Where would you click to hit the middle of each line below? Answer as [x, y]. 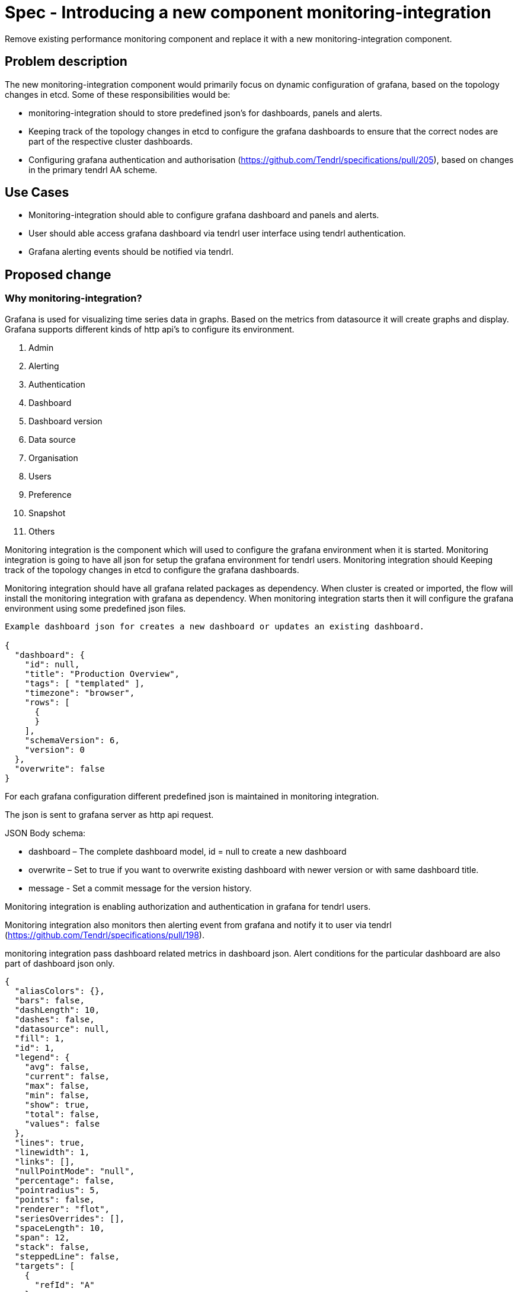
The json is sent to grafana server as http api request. [109, 814]
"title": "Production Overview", [102, 674]
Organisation [53, 458]
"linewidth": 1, [52, 1152]
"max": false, [57, 1085]
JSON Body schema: [45, 833]
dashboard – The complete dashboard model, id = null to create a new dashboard [188, 851]
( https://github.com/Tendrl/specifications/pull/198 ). [105, 935]
